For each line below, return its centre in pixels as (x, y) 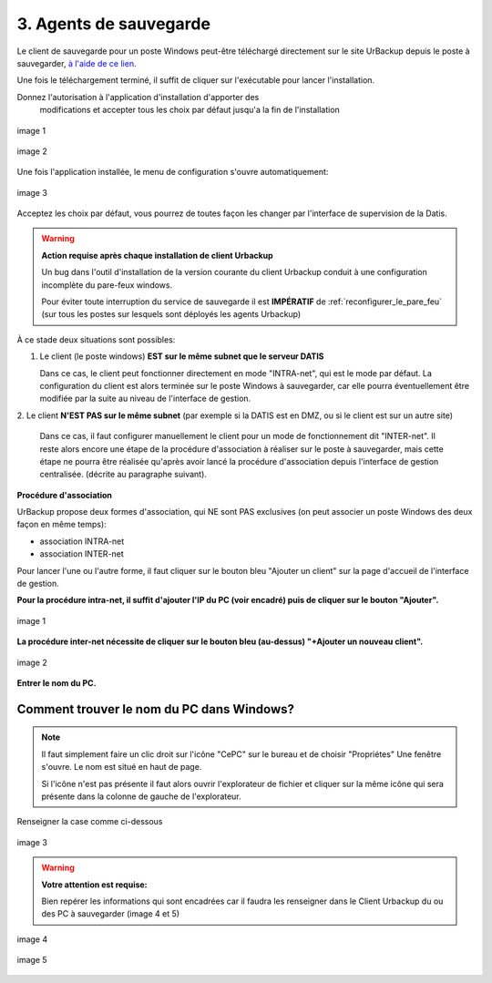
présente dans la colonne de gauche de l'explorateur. (141, 796)
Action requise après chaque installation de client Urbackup (157, 255)
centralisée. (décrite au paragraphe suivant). (123, 475)
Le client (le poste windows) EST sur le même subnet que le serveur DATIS (182, 356)
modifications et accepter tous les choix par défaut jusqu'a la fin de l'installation (190, 110)
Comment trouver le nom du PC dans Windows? (156, 709)
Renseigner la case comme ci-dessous (90, 822)
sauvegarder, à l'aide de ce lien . (77, 63)
